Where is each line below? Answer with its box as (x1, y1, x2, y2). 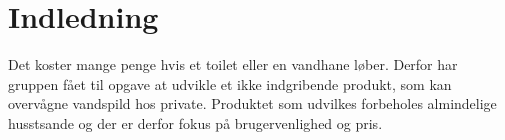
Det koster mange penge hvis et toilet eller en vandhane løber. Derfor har (8, 54, 458, 75)
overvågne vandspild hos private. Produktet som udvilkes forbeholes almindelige (8, 93, 497, 114)
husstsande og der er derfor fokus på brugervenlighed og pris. (8, 112, 383, 133)
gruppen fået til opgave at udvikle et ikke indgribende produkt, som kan (8, 73, 452, 94)
